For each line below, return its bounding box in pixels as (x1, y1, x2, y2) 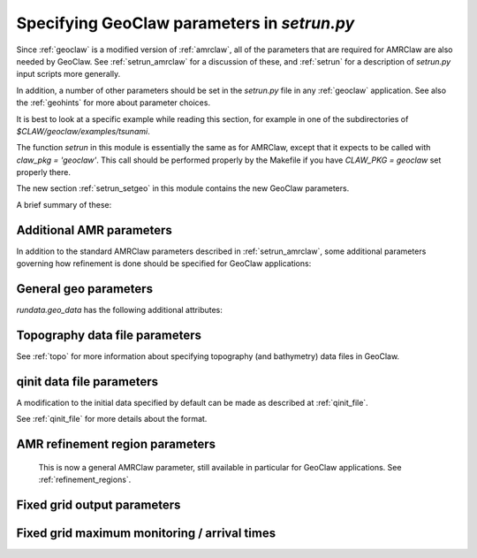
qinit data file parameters (16, 374, 159, 389)
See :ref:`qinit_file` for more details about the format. (16, 414, 208, 424)
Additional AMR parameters (16, 222, 172, 238)
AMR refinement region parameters (16, 437, 216, 452)
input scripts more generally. (16, 69, 121, 80)
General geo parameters (16, 281, 154, 296)
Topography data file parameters (16, 327, 202, 342)
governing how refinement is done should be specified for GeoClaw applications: (16, 258, 312, 269)
